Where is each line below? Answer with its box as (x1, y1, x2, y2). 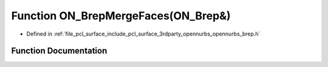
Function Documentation (11, 46, 108, 56)
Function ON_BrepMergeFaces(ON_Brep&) (11, 9, 231, 22)
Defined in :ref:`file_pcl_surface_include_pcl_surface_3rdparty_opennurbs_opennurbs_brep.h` (26, 30, 261, 37)
